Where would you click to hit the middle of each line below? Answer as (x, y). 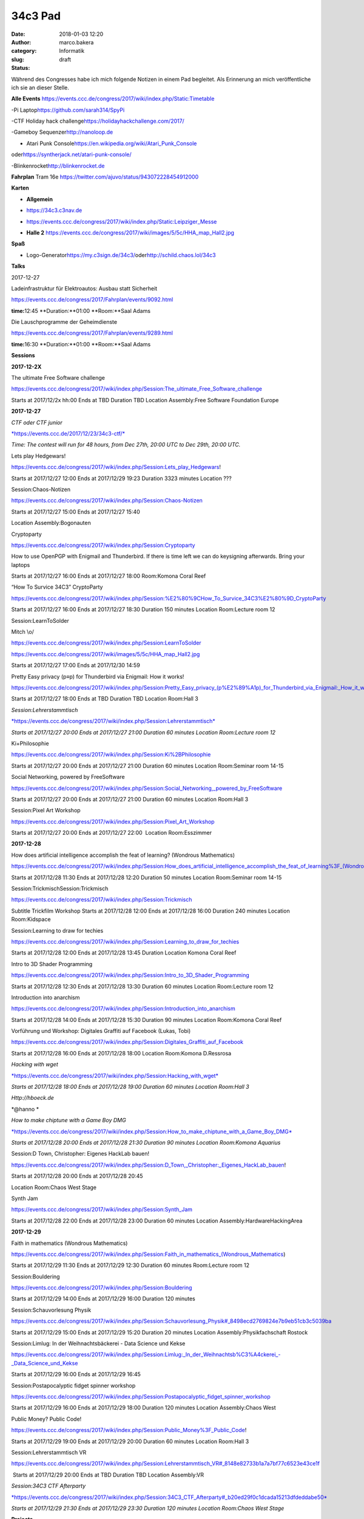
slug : (18, 59)
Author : (21, 42)
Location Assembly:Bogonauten (51, 523)
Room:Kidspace (31, 919)
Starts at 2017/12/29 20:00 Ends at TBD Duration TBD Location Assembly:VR (108, 1475)
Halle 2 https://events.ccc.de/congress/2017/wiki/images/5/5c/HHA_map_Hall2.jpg (130, 232)
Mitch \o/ (23, 632)
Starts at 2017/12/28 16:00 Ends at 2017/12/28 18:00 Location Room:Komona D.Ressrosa (121, 1053)
